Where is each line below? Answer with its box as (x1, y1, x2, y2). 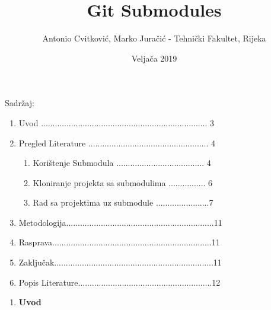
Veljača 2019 (131, 52, 177, 64)
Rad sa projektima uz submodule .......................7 (33, 196, 213, 209)
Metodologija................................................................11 (18, 216, 222, 228)
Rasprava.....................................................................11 (18, 236, 220, 248)
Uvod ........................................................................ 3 (18, 116, 215, 129)
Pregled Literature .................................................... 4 (18, 136, 216, 149)
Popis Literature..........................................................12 (18, 276, 221, 288)
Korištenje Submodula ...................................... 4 (33, 156, 211, 169)
